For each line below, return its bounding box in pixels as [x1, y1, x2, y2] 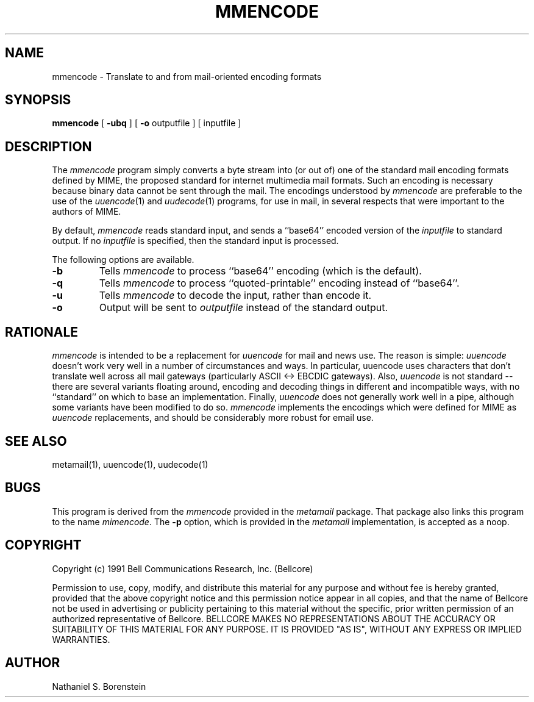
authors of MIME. [52, 206, 121, 217]
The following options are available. [52, 254, 194, 265]
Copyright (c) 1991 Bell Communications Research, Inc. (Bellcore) [52, 563, 313, 574]
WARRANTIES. [52, 634, 110, 645]
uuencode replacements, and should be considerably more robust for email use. [52, 412, 374, 423]
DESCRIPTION [5, 138, 92, 154]
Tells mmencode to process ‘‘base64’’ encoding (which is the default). [99, 265, 422, 278]
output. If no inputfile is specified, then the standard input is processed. [52, 235, 339, 246]
